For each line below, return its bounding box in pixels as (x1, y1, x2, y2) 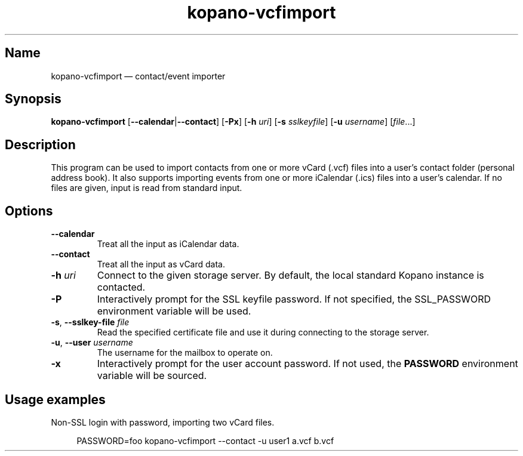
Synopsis (5, 91, 61, 107)
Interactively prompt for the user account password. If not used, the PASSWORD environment (97, 358, 518, 370)
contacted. (97, 281, 146, 294)
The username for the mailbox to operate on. (97, 347, 273, 358)
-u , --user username (51, 337, 133, 348)
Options (5, 203, 53, 218)
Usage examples (5, 392, 106, 407)
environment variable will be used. (97, 305, 251, 318)
